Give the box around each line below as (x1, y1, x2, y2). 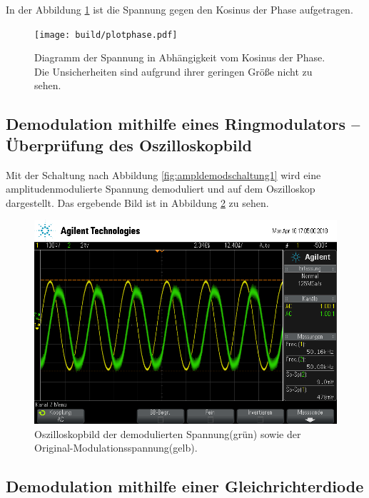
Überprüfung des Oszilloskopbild (6, 133, 252, 156)
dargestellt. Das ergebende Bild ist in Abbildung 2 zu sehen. (6, 195, 269, 210)
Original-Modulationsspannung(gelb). (34, 440, 198, 455)
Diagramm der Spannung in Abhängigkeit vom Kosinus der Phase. (34, 50, 325, 65)
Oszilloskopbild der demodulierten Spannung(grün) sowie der (34, 426, 301, 441)
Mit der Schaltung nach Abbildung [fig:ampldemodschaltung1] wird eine (6, 167, 321, 182)
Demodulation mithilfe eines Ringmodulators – (6, 113, 360, 135)
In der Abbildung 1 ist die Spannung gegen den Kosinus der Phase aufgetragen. (6, 2, 353, 16)
